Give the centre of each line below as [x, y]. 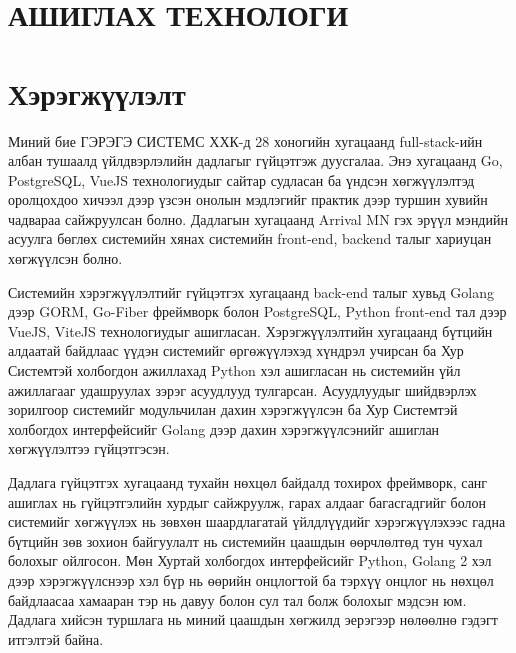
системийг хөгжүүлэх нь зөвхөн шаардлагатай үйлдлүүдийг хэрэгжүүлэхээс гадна [257, 521]
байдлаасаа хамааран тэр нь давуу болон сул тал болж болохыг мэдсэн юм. [237, 599]
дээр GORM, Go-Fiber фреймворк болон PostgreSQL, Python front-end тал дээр [257, 311]
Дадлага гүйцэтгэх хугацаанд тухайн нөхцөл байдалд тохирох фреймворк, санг [248, 482]
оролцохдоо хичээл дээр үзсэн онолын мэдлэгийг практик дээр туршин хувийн [248, 199]
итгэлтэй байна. [56, 638]
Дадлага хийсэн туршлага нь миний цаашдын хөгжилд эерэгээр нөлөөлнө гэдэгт [253, 619]
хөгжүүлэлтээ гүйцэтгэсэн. [89, 448]
